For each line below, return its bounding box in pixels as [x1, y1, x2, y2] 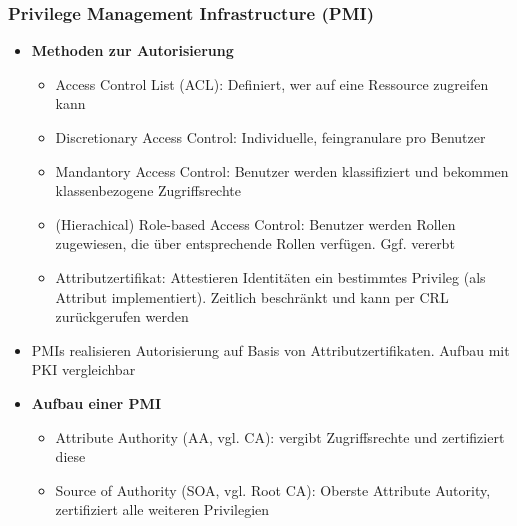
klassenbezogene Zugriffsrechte [55, 180, 241, 201]
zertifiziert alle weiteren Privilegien [55, 499, 270, 520]
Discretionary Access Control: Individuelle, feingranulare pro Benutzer [55, 127, 486, 147]
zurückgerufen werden [55, 306, 189, 327]
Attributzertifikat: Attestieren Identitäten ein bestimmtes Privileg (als [55, 266, 486, 287]
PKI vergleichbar [31, 359, 136, 380]
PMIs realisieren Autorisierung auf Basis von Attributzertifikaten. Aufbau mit [31, 339, 510, 360]
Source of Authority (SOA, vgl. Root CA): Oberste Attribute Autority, [55, 479, 491, 500]
